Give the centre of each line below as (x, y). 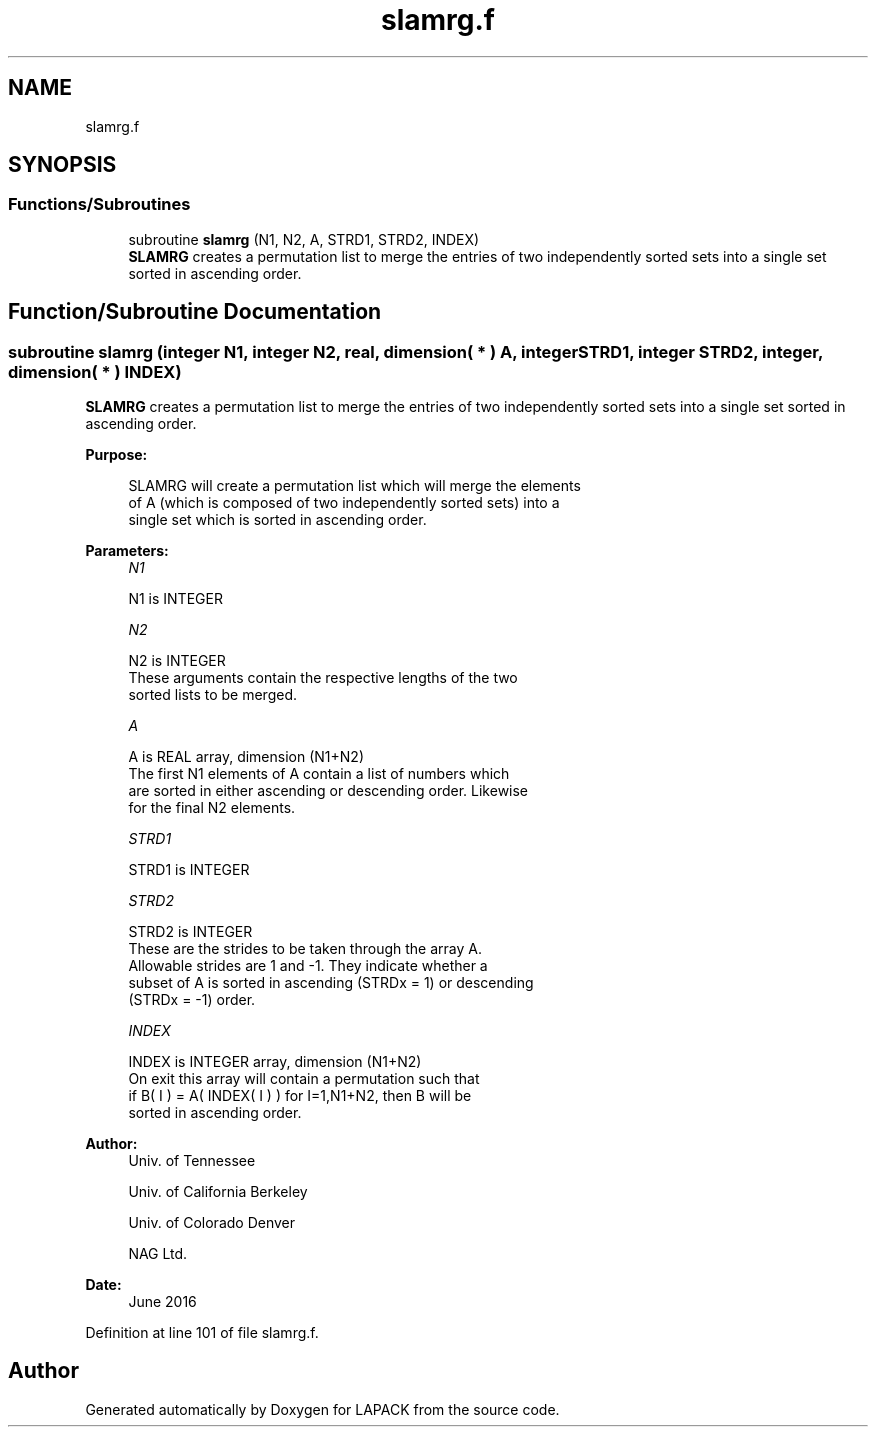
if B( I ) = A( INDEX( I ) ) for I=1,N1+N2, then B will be (300, 1096)
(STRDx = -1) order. (192, 1000)
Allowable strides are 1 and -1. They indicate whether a (308, 966)
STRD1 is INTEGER (189, 870)
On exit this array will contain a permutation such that (304, 1079)
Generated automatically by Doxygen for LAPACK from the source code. (322, 1409)
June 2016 (162, 1302)
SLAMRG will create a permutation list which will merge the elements (354, 486)
